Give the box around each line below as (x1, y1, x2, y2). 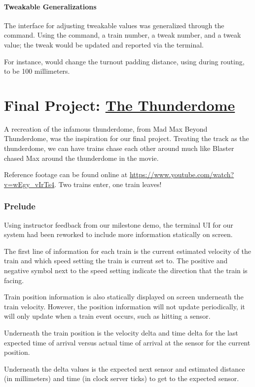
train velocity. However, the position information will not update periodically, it (4, 301, 245, 311)
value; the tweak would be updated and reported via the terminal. (4, 39, 204, 49)
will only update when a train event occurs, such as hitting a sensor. (4, 311, 211, 321)
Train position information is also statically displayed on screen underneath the (4, 291, 244, 302)
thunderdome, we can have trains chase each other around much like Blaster (4, 143, 234, 153)
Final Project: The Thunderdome (4, 95, 235, 115)
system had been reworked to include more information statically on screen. (4, 229, 233, 240)
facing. (4, 275, 24, 285)
